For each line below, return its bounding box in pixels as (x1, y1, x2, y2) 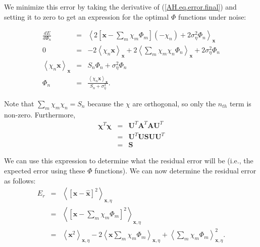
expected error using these (4, 165, 85, 175)
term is (229, 98, 251, 108)
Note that (4, 98, 34, 108)
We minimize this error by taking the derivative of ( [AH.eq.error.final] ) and (4, 2, 237, 12)
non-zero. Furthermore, (4, 109, 76, 119)
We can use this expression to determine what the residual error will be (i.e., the (4, 155, 253, 166)
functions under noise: (178, 11, 246, 22)
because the (87, 98, 124, 108)
